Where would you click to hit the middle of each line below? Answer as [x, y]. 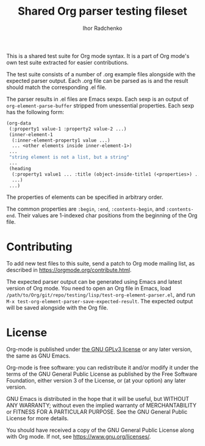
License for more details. [38, 419]
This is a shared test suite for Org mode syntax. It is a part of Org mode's [98, 56]
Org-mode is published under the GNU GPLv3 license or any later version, [99, 350]
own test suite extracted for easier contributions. [68, 62]
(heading [20, 168]
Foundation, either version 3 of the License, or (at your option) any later [96, 381]
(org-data [19, 123]
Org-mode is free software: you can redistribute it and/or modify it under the [103, 368]
